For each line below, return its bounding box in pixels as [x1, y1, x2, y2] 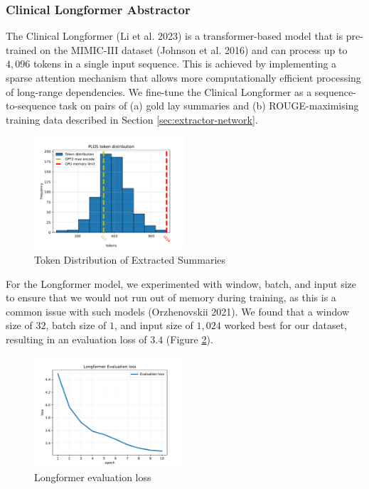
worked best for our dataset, [224, 318, 348, 333]
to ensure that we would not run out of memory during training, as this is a [6, 290, 336, 305]
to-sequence [6, 98, 56, 113]
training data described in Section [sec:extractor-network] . [6, 112, 258, 127]
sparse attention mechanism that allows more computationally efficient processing [6, 70, 361, 85]
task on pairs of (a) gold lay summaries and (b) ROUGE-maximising [59, 98, 359, 113]
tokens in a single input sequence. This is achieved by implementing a [33, 56, 337, 71]
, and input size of [114, 318, 193, 333]
